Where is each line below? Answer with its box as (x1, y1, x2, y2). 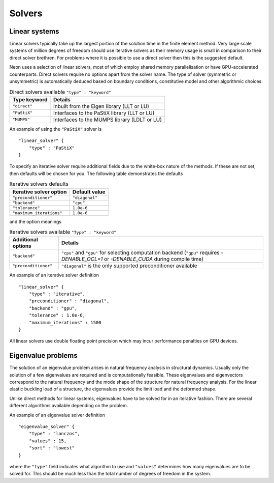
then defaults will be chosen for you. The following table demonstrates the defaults (9, 171, 183, 177)
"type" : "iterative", (28, 291, 86, 297)
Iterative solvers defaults (9, 181, 68, 188)
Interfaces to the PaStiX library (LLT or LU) (53, 109, 155, 117)
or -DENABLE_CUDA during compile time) (104, 255, 204, 263)
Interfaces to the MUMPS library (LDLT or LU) (53, 116, 162, 123)
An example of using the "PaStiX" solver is (9, 126, 102, 132)
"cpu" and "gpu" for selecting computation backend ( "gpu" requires (61, 249, 220, 257)
